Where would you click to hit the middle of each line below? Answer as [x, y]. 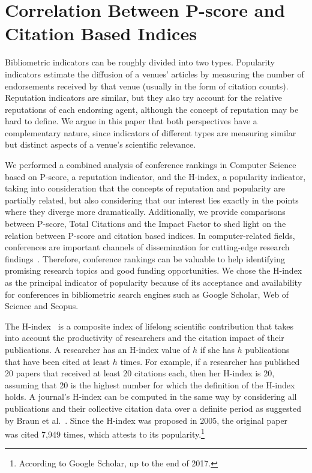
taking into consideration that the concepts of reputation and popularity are [145, 188]
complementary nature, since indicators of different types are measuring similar [151, 132]
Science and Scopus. [42, 306]
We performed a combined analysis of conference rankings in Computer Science [151, 165]
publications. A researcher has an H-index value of [97, 349]
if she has [217, 349]
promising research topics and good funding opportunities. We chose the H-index [154, 270]
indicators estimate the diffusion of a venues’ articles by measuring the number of [154, 74]
